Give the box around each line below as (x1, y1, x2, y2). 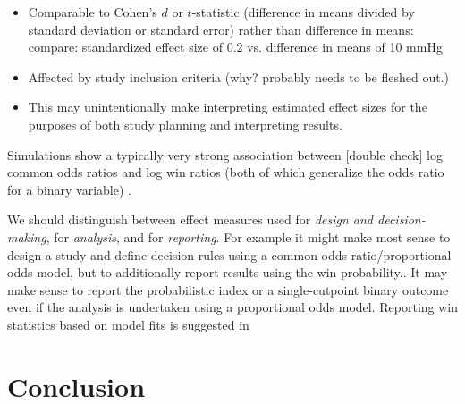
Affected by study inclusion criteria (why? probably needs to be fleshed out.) (28, 67, 450, 86)
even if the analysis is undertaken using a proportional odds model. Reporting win (7, 298, 459, 316)
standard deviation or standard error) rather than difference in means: (28, 20, 414, 38)
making (7, 227, 46, 246)
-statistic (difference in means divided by (191, 3, 415, 21)
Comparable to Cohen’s (28, 3, 157, 21)
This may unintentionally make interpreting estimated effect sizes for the (28, 97, 427, 116)
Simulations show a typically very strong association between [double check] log (7, 145, 443, 164)
